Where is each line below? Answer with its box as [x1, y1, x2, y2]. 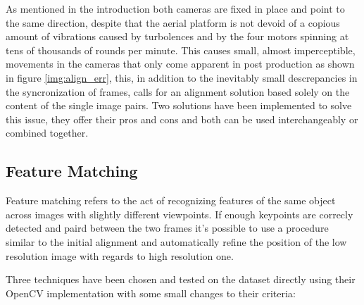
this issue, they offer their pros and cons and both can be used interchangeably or [6, 111, 358, 126]
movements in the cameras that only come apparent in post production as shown [6, 56, 355, 71]
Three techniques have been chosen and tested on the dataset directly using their [6, 272, 356, 287]
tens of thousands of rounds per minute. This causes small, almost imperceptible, [6, 42, 356, 57]
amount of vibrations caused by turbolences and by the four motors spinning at [6, 29, 349, 44]
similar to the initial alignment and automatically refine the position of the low [6, 234, 347, 249]
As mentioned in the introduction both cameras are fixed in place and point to [6, 1, 345, 15]
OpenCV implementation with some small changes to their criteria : [6, 285, 296, 300]
